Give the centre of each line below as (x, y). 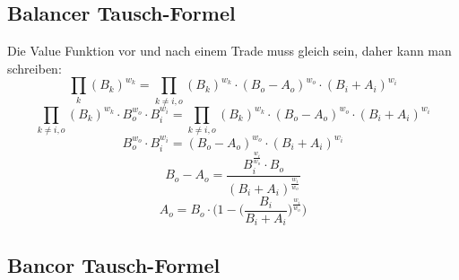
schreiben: (35, 68)
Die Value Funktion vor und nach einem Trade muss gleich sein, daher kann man (229, 51)
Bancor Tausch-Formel (114, 264)
